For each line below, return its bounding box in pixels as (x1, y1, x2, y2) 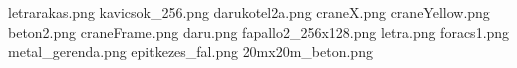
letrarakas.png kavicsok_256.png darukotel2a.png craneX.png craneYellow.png (8, 2, 490, 22)
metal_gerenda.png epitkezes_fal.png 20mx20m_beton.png (8, 41, 373, 62)
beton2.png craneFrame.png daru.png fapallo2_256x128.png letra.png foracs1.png (8, 21, 510, 42)
